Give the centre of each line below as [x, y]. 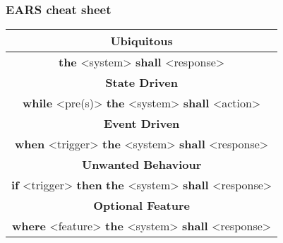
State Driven [141, 83]
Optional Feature [141, 206]
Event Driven [141, 124]
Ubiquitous [141, 41]
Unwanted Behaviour [142, 165]
